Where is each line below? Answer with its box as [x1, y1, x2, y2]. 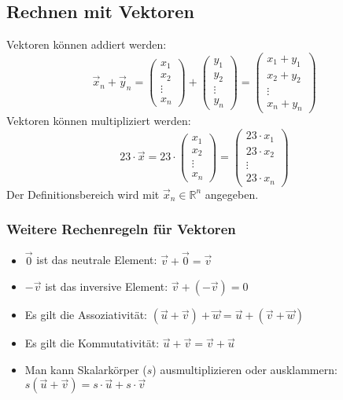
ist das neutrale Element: [36, 251, 157, 268]
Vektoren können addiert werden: [6, 36, 167, 53]
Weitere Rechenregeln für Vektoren [6, 219, 236, 239]
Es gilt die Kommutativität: [24, 335, 160, 351]
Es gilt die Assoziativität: [24, 306, 148, 323]
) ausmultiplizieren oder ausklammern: [152, 361, 337, 377]
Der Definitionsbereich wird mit [6, 185, 160, 202]
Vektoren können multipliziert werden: [6, 112, 191, 129]
